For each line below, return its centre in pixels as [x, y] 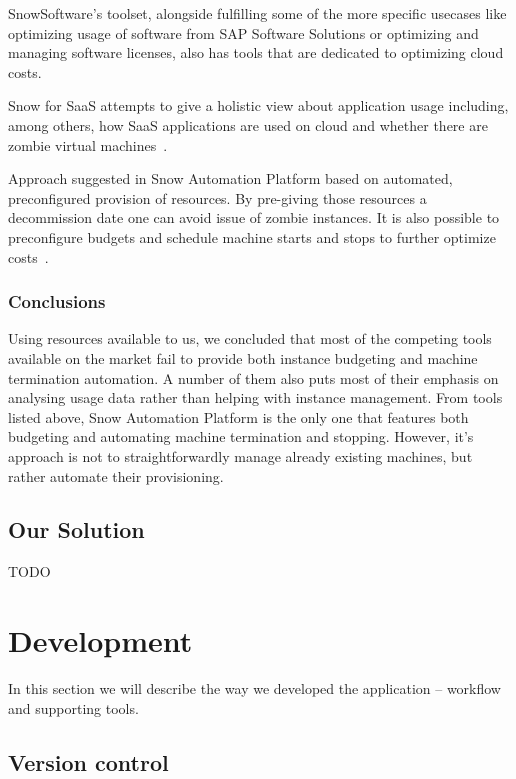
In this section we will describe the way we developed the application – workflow [254, 688]
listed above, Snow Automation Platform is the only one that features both [238, 416]
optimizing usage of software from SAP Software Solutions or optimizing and [243, 32]
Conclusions [57, 301]
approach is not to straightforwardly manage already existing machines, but [240, 455]
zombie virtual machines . [88, 144]
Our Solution [76, 529]
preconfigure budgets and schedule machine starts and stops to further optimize [252, 236]
